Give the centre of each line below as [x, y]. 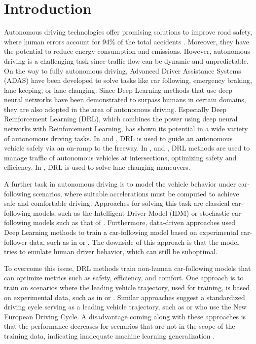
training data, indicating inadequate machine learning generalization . [110, 335]
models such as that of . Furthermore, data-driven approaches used [134, 222]
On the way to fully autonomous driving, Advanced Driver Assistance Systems [123, 70]
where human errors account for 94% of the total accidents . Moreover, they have [127, 41]
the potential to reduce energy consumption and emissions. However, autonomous [127, 51]
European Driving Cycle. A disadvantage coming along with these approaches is [125, 316]
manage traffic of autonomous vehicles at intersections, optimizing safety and [120, 157]
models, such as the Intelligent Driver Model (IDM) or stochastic [131, 212]
